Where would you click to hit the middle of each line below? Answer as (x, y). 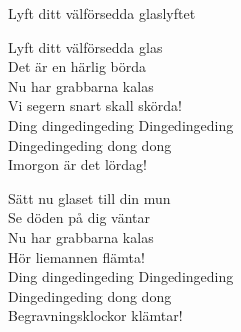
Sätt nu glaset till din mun (89, 197)
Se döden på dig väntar (79, 217)
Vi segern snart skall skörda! (95, 105)
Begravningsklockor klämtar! (95, 315)
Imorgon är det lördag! (77, 164)
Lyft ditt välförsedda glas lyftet (102, 13)
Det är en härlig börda (77, 66)
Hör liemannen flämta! (76, 256)
